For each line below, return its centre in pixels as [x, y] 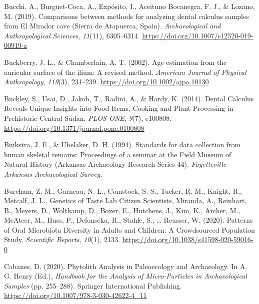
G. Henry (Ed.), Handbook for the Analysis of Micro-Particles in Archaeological [125, 276]
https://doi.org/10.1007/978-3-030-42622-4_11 [75, 295]
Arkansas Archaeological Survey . [53, 173]
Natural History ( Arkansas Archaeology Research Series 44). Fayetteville [115, 164]
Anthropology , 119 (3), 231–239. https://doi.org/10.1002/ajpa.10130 [106, 82]
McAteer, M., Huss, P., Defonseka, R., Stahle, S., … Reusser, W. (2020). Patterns [128, 220]
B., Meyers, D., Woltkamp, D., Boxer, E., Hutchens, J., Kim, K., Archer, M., [122, 210]
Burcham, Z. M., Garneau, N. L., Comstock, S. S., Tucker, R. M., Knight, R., [123, 190]
